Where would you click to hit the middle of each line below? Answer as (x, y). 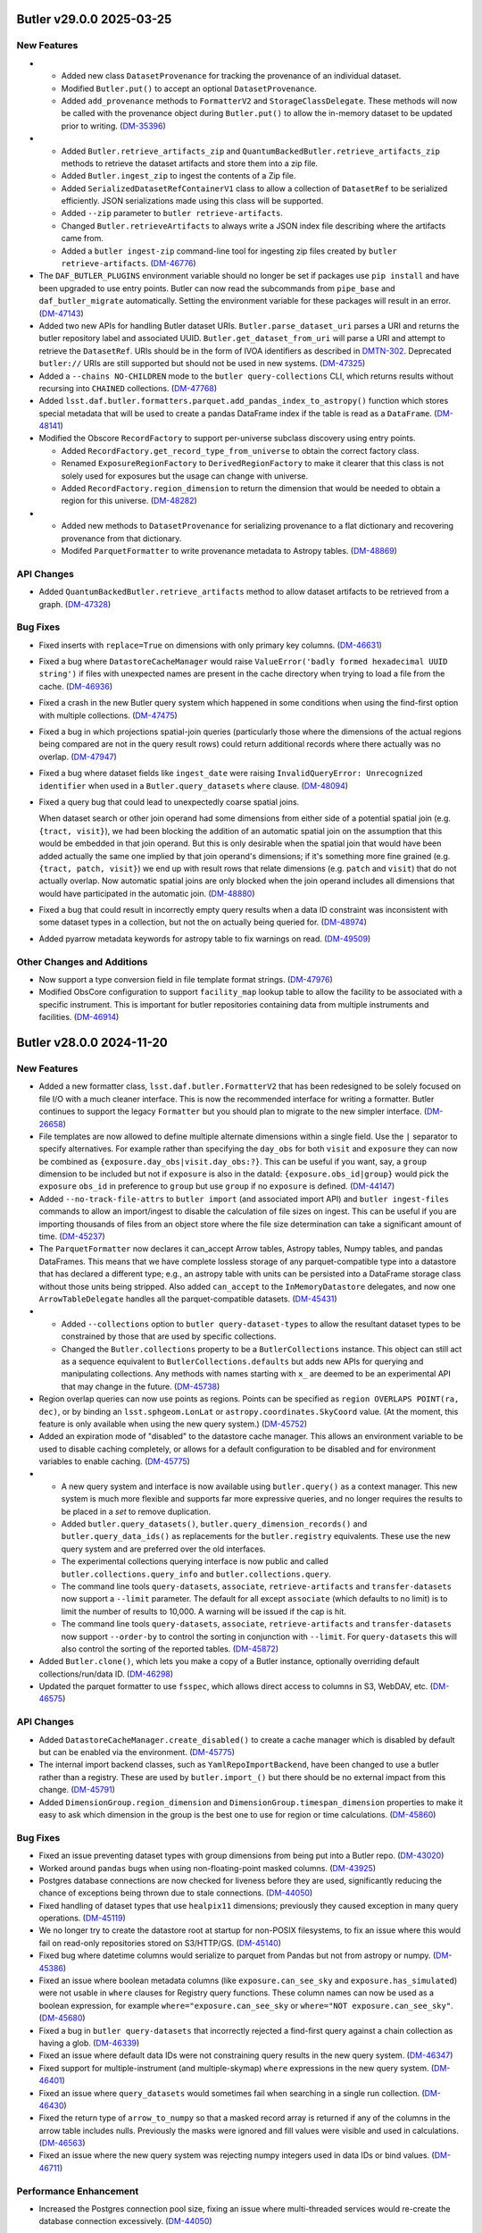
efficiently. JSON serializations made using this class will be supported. (192, 201)
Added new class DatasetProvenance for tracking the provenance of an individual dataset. (231, 76)
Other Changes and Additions (82, 962)
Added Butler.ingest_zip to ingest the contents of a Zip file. (179, 176)
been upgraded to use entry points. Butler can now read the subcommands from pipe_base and (217, 288)
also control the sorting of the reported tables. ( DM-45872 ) (170, 1649)
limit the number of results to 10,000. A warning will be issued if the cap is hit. (204, 1611)
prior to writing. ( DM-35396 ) (114, 126)
